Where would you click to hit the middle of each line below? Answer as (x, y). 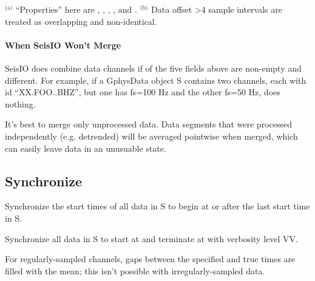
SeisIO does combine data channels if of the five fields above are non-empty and (153, 68)
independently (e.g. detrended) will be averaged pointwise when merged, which (151, 136)
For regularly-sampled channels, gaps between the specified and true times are (150, 259)
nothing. (20, 103)
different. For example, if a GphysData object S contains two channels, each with (156, 80)
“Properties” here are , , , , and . (76, 9)
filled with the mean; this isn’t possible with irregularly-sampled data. (135, 270)
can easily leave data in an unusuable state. (86, 148)
